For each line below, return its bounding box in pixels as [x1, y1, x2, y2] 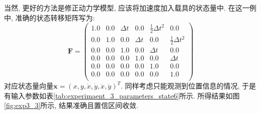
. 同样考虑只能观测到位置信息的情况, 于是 [120, 80, 256, 91]
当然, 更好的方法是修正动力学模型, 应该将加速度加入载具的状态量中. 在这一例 [4, 2, 256, 12]
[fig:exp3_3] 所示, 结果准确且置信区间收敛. [4, 100, 138, 110]
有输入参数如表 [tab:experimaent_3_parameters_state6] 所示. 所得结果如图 [4, 90, 240, 100]
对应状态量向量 [4, 80, 53, 91]
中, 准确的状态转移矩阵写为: [4, 12, 95, 22]
